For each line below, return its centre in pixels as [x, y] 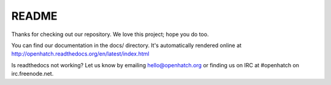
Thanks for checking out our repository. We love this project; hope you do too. [110, 34]
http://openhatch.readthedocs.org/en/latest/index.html [80, 54]
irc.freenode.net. [32, 74]
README [34, 16]
